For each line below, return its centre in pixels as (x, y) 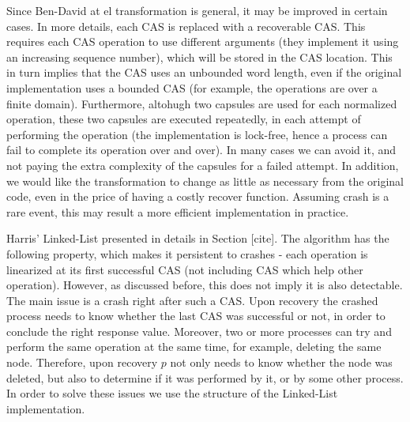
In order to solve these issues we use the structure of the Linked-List (172, 393)
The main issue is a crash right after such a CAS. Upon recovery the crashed (192, 300)
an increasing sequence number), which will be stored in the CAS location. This (199, 57)
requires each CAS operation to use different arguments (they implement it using (203, 41)
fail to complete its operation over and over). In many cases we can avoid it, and (201, 150)
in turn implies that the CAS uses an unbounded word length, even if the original (204, 72)
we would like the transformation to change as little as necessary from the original (205, 181)
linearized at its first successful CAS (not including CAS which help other (185, 269)
